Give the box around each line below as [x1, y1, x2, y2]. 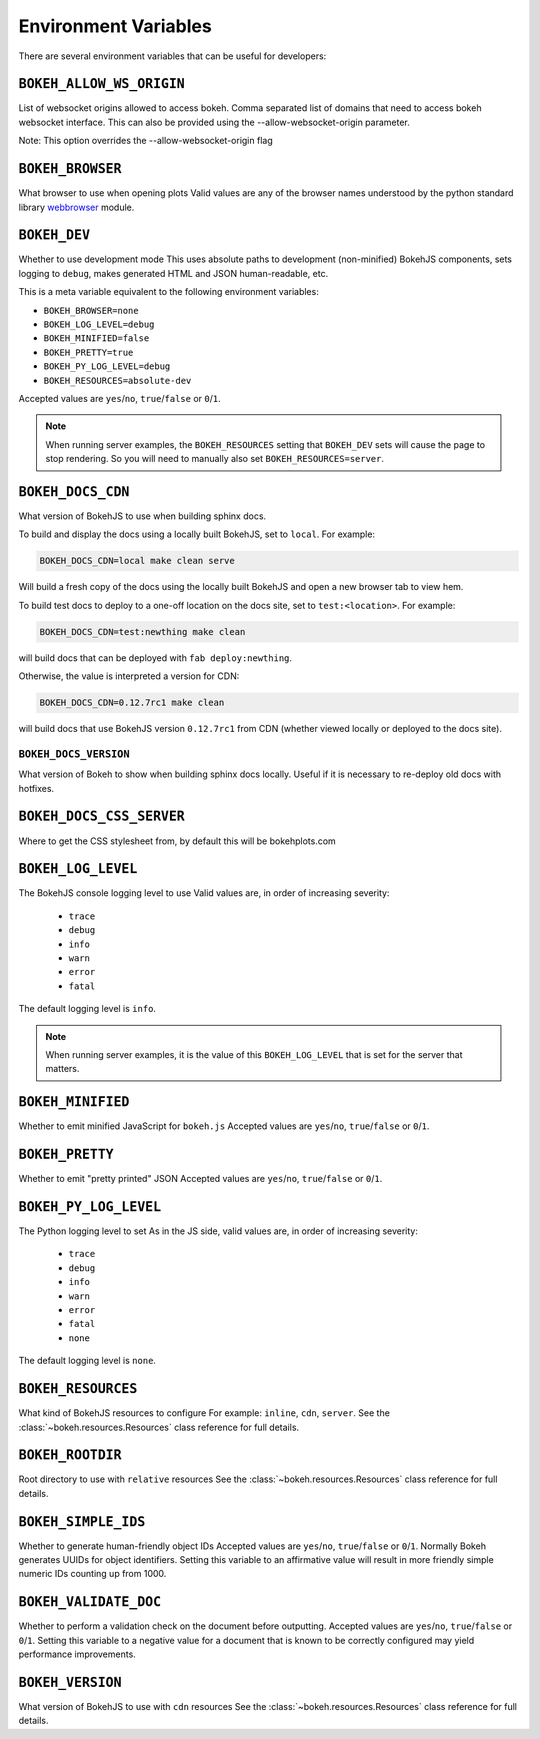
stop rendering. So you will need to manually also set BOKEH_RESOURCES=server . [45, 453, 385, 465]
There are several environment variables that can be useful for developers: [18, 50, 327, 62]
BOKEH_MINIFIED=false [43, 333, 150, 344]
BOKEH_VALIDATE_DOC [18, 1594, 162, 1610]
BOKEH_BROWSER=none [43, 305, 139, 316]
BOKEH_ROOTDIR [18, 1447, 122, 1464]
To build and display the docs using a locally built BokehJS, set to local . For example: [18, 528, 375, 540]
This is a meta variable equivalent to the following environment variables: [18, 286, 319, 298]
